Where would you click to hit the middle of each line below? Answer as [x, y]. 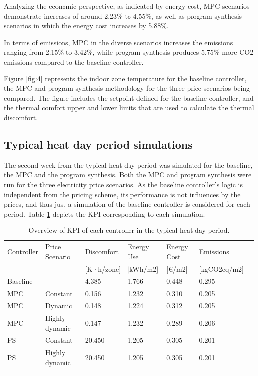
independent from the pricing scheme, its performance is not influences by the [122, 194]
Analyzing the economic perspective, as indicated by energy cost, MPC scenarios [127, 6]
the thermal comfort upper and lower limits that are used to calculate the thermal [129, 108]
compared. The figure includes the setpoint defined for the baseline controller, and [129, 98]
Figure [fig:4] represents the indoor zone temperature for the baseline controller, [125, 78]
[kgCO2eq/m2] [221, 268]
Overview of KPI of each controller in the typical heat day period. [129, 230]
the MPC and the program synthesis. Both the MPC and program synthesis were [128, 175]
